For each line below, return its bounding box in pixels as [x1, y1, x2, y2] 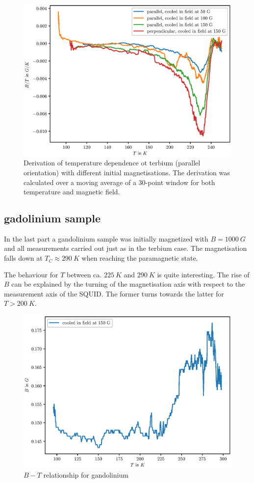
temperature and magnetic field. [24, 187, 120, 197]
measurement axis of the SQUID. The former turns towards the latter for [4, 288, 224, 298]
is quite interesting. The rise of [157, 269, 250, 279]
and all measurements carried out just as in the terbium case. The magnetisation [4, 243, 247, 253]
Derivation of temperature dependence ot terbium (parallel [24, 158, 201, 168]
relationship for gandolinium [43, 470, 128, 480]
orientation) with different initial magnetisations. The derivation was [24, 167, 230, 177]
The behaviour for [4, 269, 58, 279]
